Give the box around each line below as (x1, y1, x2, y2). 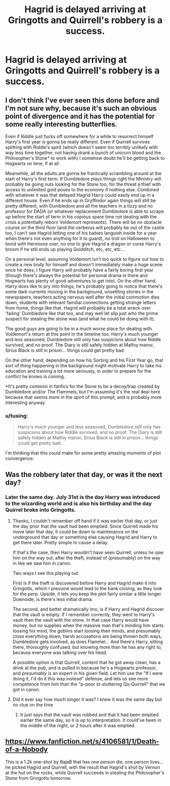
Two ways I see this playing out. (12, 570, 80, 576)
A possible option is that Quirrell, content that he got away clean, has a (12, 659, 161, 665)
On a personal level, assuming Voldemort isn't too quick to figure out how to (5, 256, 164, 262)
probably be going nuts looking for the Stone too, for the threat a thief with (5, 181, 161, 187)
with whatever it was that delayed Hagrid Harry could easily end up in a (5, 192, 155, 198)
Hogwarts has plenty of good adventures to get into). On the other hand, (5, 278, 157, 284)
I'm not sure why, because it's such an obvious (5, 104, 157, 113)
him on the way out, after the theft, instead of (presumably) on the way (12, 554, 161, 561)
